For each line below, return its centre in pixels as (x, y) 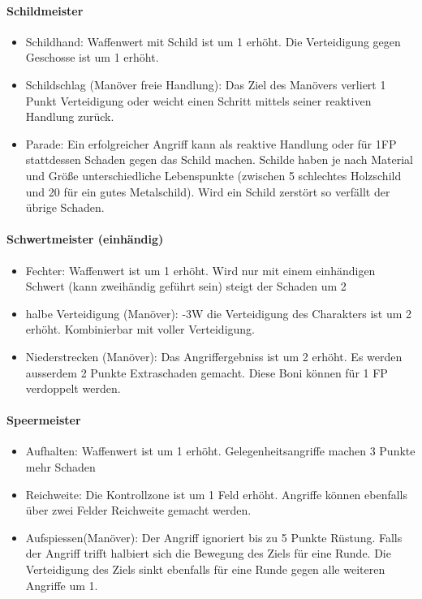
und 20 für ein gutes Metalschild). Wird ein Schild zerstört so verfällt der (208, 191)
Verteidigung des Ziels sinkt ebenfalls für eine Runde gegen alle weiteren (205, 569)
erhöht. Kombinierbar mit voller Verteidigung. (140, 329)
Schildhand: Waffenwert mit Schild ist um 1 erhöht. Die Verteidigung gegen (213, 41)
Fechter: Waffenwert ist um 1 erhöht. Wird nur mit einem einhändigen (200, 270)
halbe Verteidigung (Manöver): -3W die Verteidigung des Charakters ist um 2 (219, 313)
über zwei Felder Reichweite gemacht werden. (138, 510)
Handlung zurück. (70, 116)
